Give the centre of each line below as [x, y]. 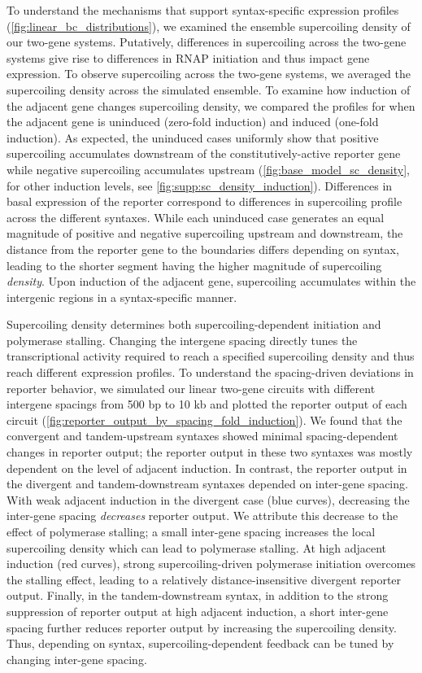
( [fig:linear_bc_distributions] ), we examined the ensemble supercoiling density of [209, 26]
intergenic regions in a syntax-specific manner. [122, 297]
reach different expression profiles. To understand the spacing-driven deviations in [210, 372]
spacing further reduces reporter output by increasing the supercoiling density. [202, 627]
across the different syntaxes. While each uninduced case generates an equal [196, 217]
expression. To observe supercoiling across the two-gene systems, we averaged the [209, 74]
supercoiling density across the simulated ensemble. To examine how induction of [209, 89]
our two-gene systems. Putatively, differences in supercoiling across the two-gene [207, 42]
